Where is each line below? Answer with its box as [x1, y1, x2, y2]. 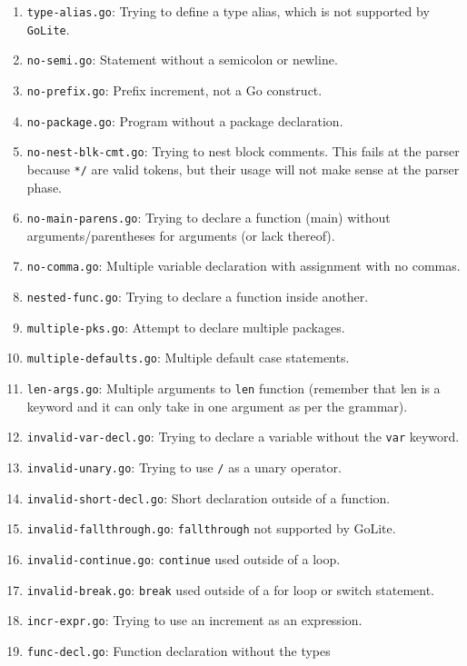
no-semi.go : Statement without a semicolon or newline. [26, 50, 338, 69]
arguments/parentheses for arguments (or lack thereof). [26, 225, 335, 244]
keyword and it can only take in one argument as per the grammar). [26, 396, 408, 415]
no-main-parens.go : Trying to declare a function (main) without [26, 208, 391, 227]
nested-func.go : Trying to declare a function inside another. [26, 287, 369, 306]
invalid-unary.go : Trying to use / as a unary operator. [26, 457, 342, 476]
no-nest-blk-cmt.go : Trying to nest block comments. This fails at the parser [26, 142, 460, 161]
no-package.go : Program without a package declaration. [26, 111, 343, 130]
